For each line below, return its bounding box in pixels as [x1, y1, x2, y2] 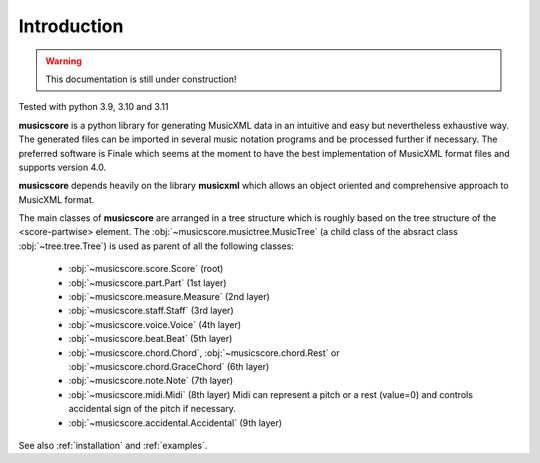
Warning [45, 55, 82, 67]
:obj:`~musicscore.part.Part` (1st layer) [68, 276, 227, 289]
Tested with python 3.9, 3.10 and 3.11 [18, 101, 169, 113]
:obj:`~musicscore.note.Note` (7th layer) [68, 375, 234, 387]
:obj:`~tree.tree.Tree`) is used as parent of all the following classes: [18, 240, 295, 252]
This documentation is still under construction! [45, 73, 237, 85]
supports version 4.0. [18, 161, 107, 173]
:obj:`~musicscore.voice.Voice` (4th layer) [68, 318, 242, 330]
